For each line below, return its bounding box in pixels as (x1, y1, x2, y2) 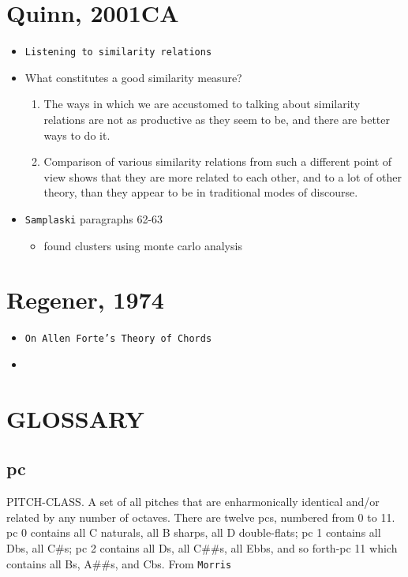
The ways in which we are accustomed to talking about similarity (43, 96, 361, 112)
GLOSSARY (6, 402, 144, 434)
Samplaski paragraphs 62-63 (24, 210, 163, 227)
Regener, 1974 (6, 283, 164, 316)
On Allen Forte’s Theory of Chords (24, 333, 212, 345)
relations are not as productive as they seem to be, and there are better (43, 111, 390, 127)
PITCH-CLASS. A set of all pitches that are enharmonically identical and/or (6, 493, 380, 510)
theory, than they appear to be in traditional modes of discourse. (43, 184, 358, 200)
